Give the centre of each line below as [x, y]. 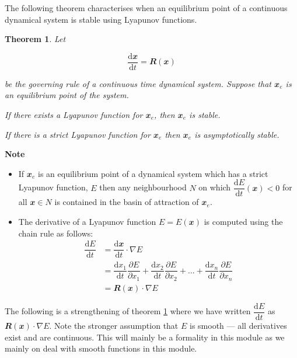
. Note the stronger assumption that [114, 325]
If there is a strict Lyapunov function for [78, 134]
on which [215, 187]
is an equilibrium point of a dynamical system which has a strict [153, 173]
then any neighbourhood [143, 187]
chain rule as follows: [56, 233]
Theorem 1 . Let [35, 39]
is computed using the [243, 222]
